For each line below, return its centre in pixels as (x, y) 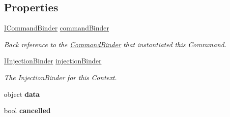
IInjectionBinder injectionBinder (53, 61)
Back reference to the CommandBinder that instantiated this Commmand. (115, 44)
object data (22, 94)
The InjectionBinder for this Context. (60, 77)
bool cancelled (27, 110)
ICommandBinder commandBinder (57, 28)
